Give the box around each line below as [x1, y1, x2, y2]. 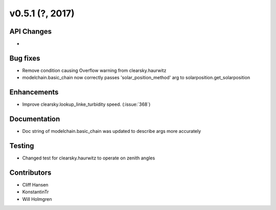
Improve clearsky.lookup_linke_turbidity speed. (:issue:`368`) [22, 101, 151, 107]
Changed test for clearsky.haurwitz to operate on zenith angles [22, 155, 155, 161]
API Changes [9, 27, 52, 36]
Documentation [9, 115, 60, 124]
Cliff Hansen [22, 181, 49, 188]
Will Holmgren [22, 196, 52, 202]
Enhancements [9, 88, 59, 97]
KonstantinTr [22, 189, 49, 195]
